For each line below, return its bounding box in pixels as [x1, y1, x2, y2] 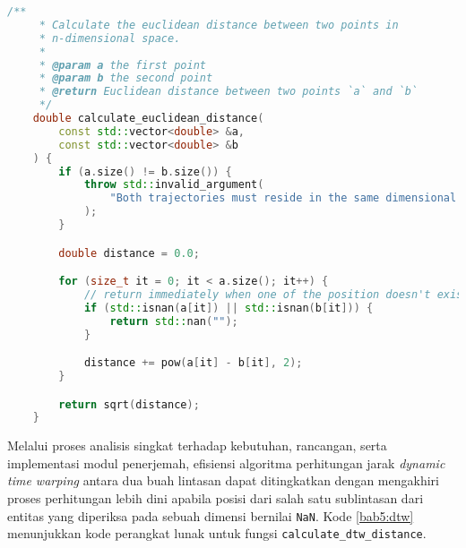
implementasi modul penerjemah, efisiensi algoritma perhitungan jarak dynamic [7, 453, 445, 472]
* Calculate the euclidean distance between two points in [39, 18, 399, 31]
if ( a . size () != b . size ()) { [58, 165, 232, 178]
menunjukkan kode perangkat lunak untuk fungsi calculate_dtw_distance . [7, 524, 427, 543]
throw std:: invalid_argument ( [83, 178, 264, 192]
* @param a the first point [39, 58, 206, 72]
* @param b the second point [39, 72, 213, 85]
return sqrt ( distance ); [58, 398, 200, 411]
